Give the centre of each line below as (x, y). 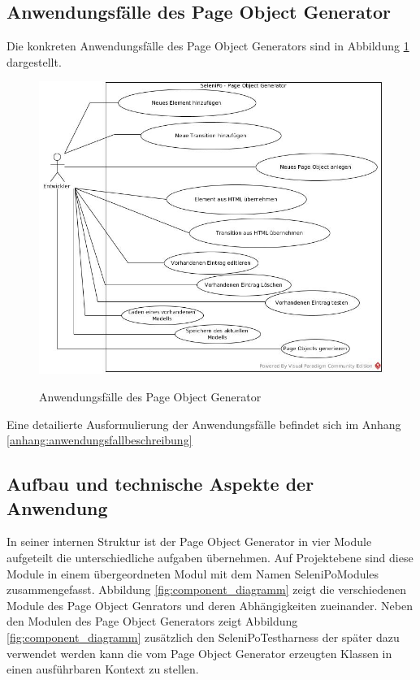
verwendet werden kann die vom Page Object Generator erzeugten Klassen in (199, 653)
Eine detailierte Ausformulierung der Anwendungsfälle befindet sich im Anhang (204, 424)
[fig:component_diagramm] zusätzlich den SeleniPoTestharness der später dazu (203, 637)
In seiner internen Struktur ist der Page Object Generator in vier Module (189, 541)
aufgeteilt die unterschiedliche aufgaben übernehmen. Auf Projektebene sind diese (210, 557)
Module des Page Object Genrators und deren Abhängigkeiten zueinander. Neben (210, 605)
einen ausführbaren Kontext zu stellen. (103, 669)
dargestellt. (34, 61)
